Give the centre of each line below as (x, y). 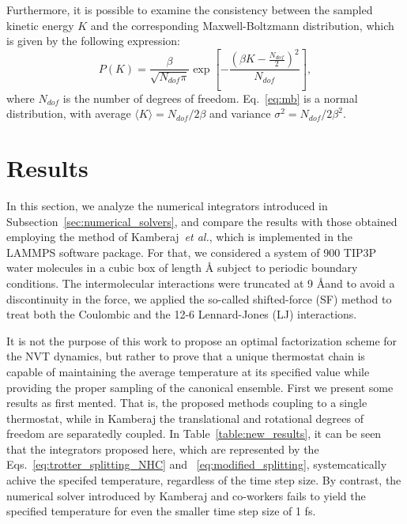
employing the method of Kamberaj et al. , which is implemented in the (180, 237)
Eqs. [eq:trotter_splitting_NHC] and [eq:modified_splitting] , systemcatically (197, 464)
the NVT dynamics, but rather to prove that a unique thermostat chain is (186, 356)
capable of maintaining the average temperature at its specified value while (188, 371)
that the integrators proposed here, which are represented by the (163, 449)
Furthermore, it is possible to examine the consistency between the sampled (190, 9)
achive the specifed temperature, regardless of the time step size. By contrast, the (204, 480)
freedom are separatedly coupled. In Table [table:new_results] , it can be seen (194, 434)
